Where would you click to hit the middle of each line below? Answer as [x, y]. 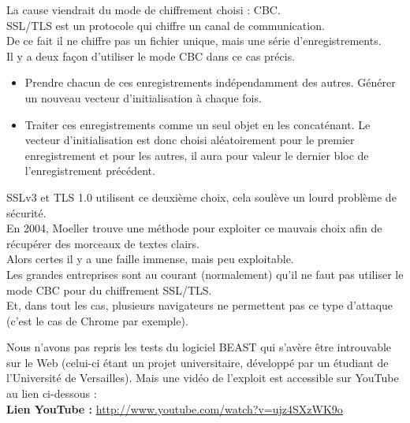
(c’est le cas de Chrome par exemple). [97, 320]
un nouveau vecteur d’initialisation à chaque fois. [143, 97]
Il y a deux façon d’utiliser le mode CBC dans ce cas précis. [151, 56]
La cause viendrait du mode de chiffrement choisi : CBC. [143, 9]
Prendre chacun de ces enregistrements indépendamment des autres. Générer [210, 82]
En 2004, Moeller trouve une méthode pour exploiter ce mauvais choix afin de [194, 228]
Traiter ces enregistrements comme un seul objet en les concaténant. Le [198, 124]
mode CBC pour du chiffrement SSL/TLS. [109, 289]
